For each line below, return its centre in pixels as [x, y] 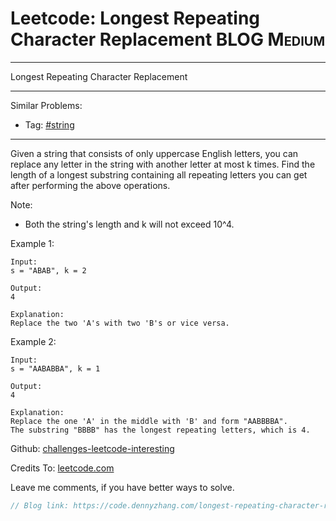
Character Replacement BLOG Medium [168, 39]
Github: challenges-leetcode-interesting [92, 448]
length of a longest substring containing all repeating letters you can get [159, 174]
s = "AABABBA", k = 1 [55, 368]
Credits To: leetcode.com [62, 468]
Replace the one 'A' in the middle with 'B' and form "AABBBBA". [149, 421]
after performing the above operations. [90, 185]
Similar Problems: [46, 105]
